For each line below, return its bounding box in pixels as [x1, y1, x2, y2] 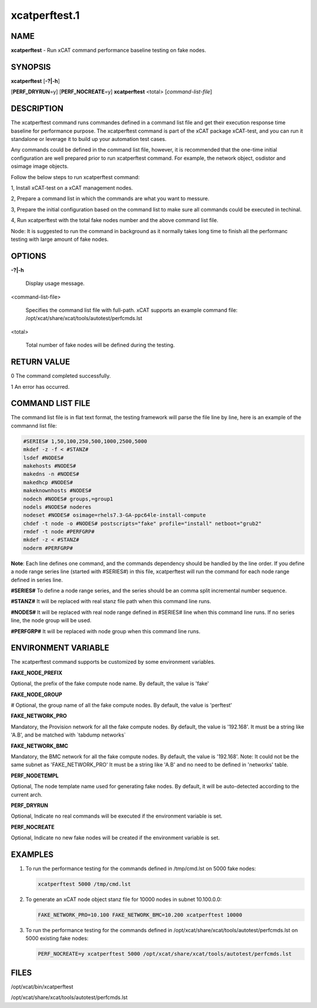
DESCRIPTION [11, 103, 64, 114]
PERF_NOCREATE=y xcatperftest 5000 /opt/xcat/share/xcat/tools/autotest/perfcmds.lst [38, 950, 292, 957]
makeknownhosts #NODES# [23, 488, 92, 494]
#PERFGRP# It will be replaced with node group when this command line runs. [11, 627, 201, 634]
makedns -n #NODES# [23, 471, 79, 478]
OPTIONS [11, 251, 46, 261]
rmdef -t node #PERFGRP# [23, 529, 95, 535]
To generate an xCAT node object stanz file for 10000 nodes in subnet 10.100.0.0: [25, 896, 222, 903]
